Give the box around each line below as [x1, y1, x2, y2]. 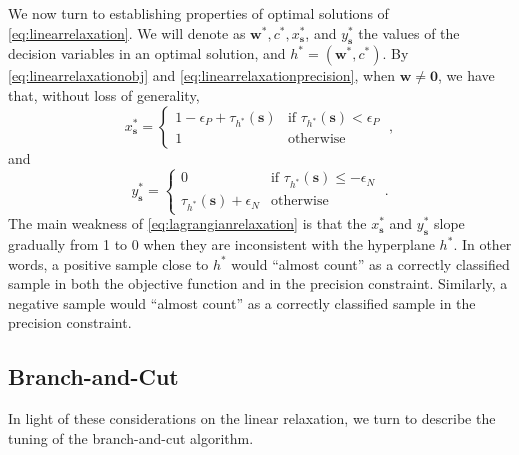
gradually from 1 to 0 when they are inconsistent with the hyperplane [8, 234, 435, 255]
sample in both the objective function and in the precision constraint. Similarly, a [8, 273, 508, 294]
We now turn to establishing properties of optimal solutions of [8, 3, 389, 23]
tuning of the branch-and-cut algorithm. [8, 427, 254, 448]
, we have [437, 65, 495, 86]
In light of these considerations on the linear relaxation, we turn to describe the [8, 408, 496, 429]
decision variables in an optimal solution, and [8, 43, 286, 64]
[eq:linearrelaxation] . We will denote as [8, 22, 246, 43]
